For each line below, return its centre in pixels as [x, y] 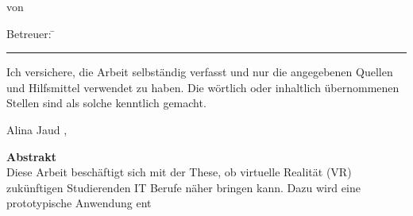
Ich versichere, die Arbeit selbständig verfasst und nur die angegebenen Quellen [200, 72]
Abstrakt [31, 156]
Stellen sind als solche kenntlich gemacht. [106, 103]
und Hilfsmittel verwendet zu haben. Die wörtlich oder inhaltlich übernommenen [203, 87]
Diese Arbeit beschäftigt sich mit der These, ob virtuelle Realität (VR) [179, 172]
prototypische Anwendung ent [79, 203]
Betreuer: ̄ [31, 33]
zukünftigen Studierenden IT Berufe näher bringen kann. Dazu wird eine [183, 187]
